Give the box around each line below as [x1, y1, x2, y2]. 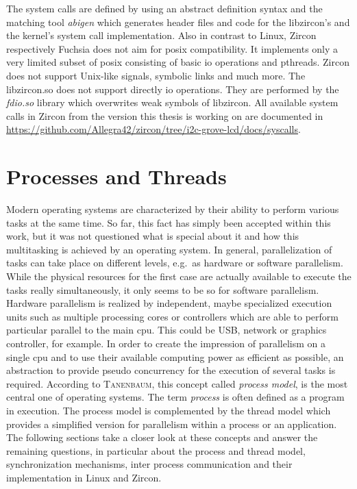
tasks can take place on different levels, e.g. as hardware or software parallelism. [6, 255, 343, 270]
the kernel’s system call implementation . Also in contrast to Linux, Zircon [6, 28, 317, 42]
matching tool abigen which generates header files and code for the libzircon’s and [6, 14, 350, 29]
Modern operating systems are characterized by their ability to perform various [6, 202, 339, 216]
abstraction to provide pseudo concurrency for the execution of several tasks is [6, 363, 336, 377]
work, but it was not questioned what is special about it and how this [6, 229, 299, 243]
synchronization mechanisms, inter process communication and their [6, 457, 293, 471]
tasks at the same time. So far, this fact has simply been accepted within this [6, 215, 331, 229]
